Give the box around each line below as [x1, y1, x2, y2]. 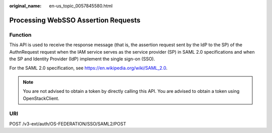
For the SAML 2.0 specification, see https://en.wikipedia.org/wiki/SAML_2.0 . [9, 65, 168, 71]
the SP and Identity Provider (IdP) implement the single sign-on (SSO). [9, 56, 156, 62]
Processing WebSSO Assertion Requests [9, 16, 141, 25]
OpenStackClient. [23, 95, 59, 101]
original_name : [9, 3, 42, 9]
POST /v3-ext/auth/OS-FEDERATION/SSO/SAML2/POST [9, 120, 126, 126]
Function [9, 31, 32, 38]
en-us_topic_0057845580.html [49, 3, 113, 9]
